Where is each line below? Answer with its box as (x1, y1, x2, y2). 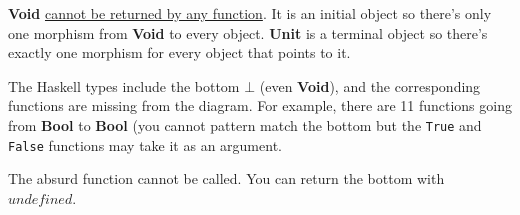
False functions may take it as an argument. (8, 134, 282, 155)
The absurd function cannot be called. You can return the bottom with (8, 168, 445, 189)
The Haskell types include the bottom (8, 75, 240, 96)
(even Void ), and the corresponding (259, 75, 481, 96)
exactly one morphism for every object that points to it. (8, 42, 351, 63)
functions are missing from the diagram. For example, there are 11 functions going (8, 95, 512, 116)
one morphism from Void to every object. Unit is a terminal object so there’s (8, 22, 488, 43)
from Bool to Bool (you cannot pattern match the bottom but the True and (8, 114, 482, 135)
